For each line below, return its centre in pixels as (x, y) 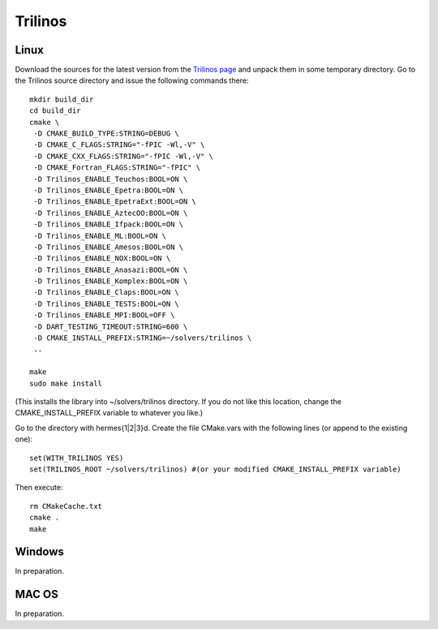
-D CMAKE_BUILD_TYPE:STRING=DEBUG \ (107, 134)
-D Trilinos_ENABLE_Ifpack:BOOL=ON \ (109, 224)
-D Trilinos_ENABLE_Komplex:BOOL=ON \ (111, 281)
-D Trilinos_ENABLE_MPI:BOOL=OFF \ (104, 315)
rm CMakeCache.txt (66, 506)
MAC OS (36, 595)
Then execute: (39, 488)
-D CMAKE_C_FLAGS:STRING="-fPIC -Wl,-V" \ (119, 145)
